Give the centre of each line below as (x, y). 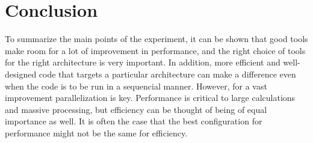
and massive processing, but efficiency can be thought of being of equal (136, 109)
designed (21, 74)
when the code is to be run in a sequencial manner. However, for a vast (136, 86)
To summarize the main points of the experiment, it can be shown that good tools (156, 39)
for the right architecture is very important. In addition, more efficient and (143, 62)
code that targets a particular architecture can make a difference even (167, 74)
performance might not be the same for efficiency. (96, 132)
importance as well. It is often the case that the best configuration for (134, 121)
